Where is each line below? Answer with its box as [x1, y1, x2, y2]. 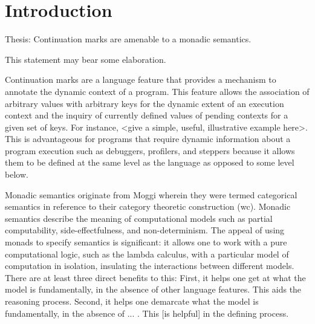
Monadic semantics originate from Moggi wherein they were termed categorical [5, 188, 297, 201]
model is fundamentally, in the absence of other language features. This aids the [5, 283, 302, 296]
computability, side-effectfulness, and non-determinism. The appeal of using [5, 224, 285, 236]
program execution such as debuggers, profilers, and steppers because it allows [5, 144, 295, 157]
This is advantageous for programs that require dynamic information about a [5, 132, 291, 145]
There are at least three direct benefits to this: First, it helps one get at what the [5, 271, 306, 283]
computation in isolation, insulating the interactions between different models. [5, 259, 294, 272]
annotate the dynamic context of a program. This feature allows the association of [5, 85, 310, 97]
